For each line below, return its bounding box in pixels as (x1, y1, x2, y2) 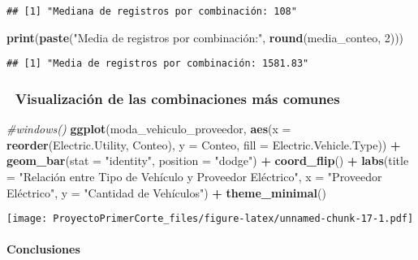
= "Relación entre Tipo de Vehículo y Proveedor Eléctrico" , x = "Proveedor (6, 167, 382, 184)
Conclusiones (6, 240, 80, 258)
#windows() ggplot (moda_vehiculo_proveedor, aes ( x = (6, 120, 291, 137)
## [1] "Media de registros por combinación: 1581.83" (6, 58, 309, 70)
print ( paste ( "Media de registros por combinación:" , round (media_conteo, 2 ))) (6, 28, 404, 45)
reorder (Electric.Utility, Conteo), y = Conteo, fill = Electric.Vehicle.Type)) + (6, 136, 401, 153)
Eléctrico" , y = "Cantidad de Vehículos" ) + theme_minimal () (6, 184, 326, 201)
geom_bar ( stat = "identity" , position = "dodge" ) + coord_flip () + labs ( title (6, 152, 409, 169)
